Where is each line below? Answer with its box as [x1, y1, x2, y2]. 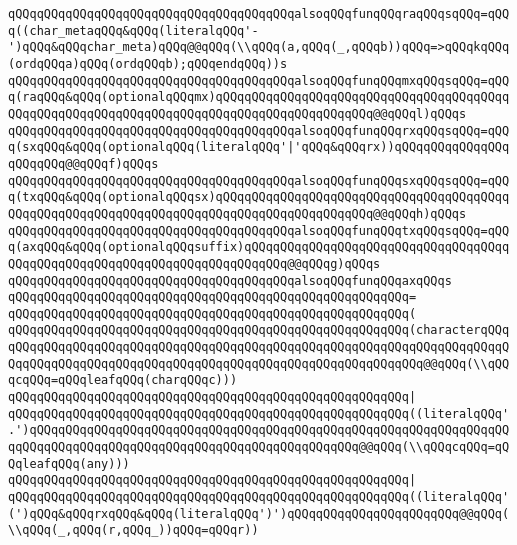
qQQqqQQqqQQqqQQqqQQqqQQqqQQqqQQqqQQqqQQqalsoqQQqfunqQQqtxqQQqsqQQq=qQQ [8, 223, 510, 238]
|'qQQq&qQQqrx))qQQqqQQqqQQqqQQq [287, 140, 510, 155]
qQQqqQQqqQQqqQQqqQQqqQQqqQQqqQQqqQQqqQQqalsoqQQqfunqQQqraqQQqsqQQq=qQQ [8, 7, 510, 21]
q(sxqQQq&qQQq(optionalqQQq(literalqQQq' [8, 140, 288, 155]
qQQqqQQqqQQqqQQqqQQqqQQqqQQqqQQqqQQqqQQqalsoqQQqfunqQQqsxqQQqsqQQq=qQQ [8, 173, 510, 188]
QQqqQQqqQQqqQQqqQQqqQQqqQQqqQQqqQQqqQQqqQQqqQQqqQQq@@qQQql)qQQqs [8, 106, 467, 121]
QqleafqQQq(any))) [8, 456, 130, 471]
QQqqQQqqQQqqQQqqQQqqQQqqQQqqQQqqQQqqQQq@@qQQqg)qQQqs [8, 256, 381, 271]
